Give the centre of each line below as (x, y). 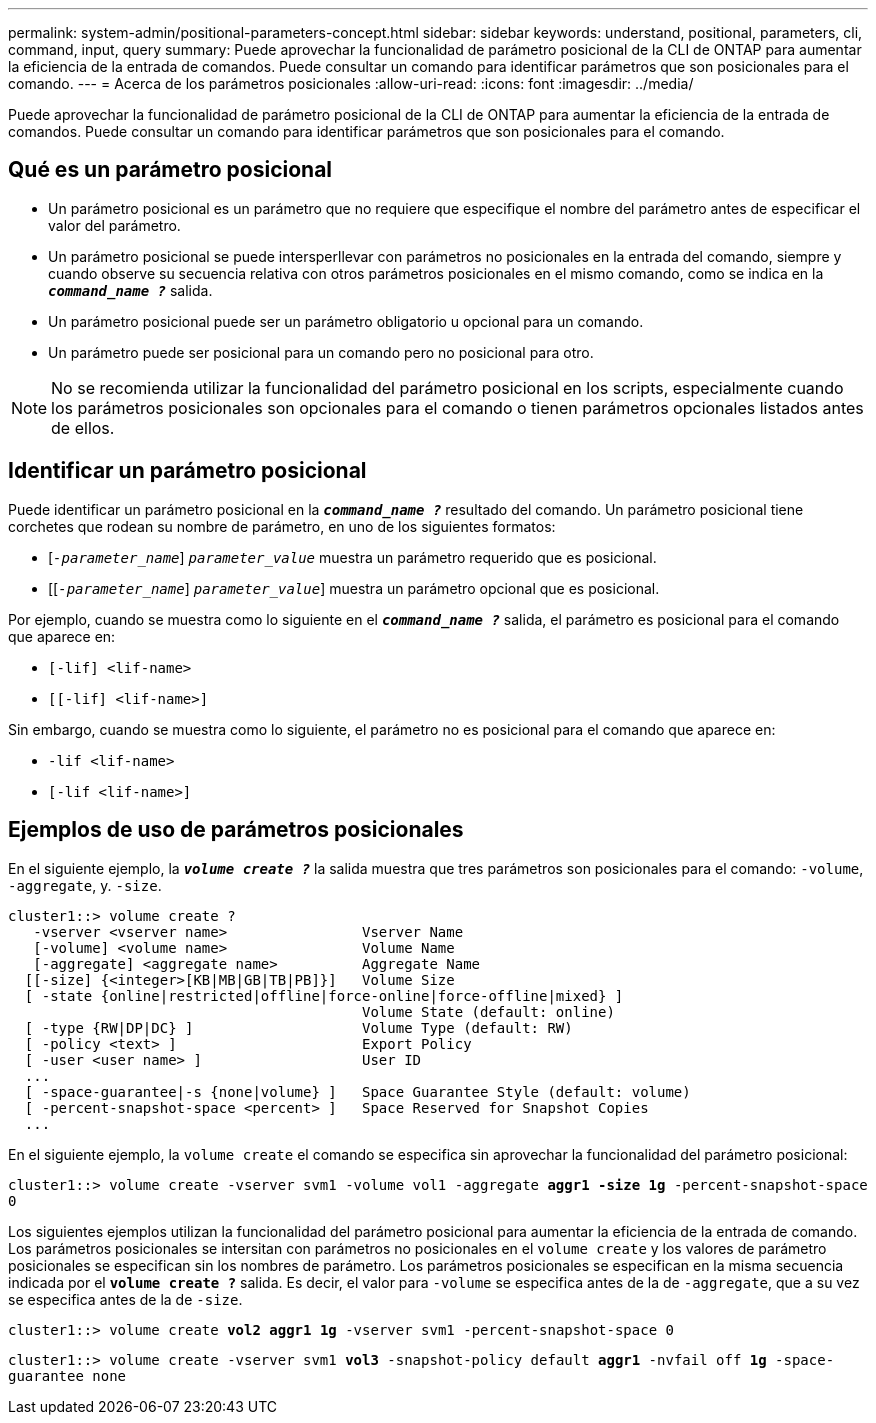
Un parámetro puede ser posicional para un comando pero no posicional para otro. (321, 352)
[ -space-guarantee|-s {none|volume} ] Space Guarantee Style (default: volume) (357, 1091)
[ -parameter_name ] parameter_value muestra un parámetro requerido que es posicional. (352, 557)
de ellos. (83, 427)
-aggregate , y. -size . (85, 885)
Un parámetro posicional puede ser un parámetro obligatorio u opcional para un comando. (346, 321)
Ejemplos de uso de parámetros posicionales (236, 830)
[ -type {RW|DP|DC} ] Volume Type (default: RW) (298, 1027)
